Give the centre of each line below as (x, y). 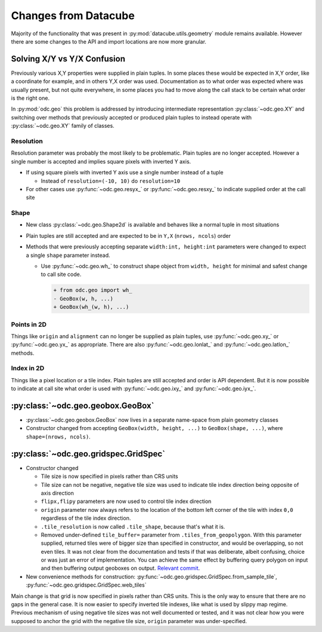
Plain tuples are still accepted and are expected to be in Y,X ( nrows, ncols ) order (128, 235)
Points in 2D (29, 324)
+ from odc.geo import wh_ (93, 290)
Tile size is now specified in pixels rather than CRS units (109, 476)
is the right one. (30, 98)
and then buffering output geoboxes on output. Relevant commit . (120, 568)
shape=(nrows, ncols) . (58, 437)
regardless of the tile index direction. (86, 518)
